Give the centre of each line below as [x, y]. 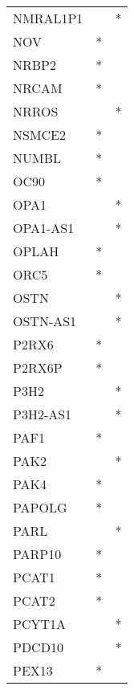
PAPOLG [40, 507]
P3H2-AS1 [43, 414]
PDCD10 [38, 647]
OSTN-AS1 [45, 321]
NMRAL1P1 [48, 18]
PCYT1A [40, 624]
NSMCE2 [40, 135]
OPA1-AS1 [44, 228]
